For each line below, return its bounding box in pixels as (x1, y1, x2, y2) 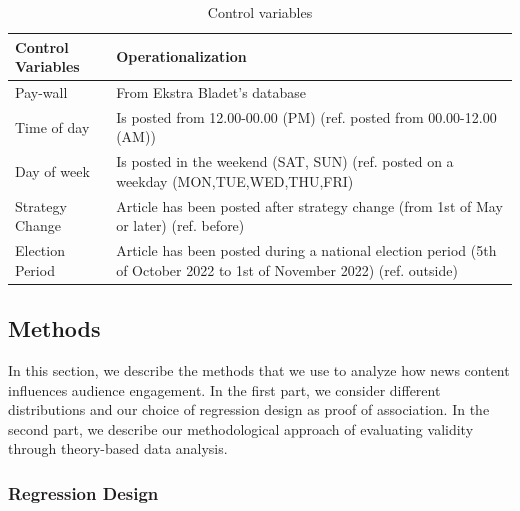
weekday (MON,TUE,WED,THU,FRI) (116, 170, 354, 191)
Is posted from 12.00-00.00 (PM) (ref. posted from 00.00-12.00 (116, 106, 497, 127)
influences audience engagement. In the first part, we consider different (8, 379, 441, 400)
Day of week (15, 161, 90, 182)
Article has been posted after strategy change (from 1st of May (116, 195, 503, 216)
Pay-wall (15, 82, 68, 103)
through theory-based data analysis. (8, 438, 228, 459)
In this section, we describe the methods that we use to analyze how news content (8, 360, 510, 381)
